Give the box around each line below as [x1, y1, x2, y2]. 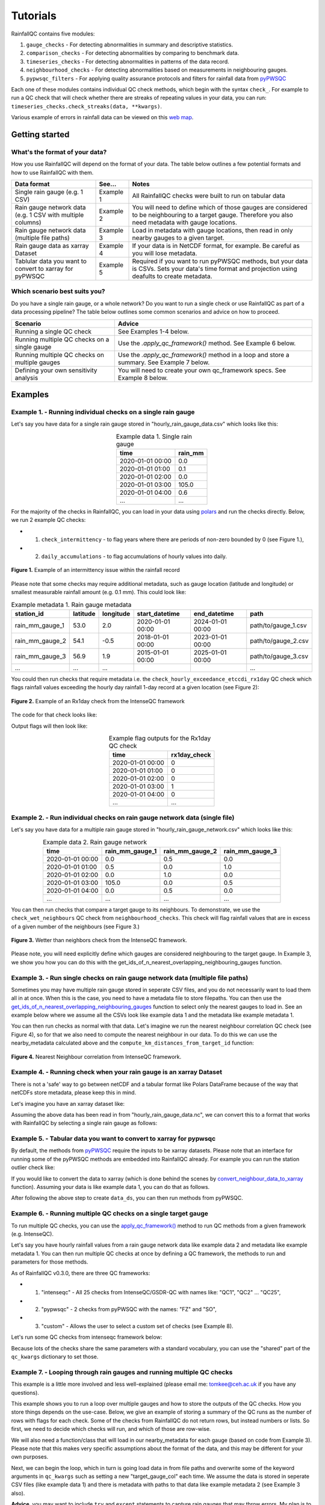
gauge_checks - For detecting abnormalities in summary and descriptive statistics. [26, 41, 234, 48]
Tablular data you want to [14, 257, 87, 265]
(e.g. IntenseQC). [11, 1230, 54, 1237]
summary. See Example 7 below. [117, 358, 210, 367]
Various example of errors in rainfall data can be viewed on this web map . [11, 114, 194, 121]
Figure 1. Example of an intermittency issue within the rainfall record [11, 566, 180, 574]
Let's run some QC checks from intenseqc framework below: [11, 1333, 162, 1341]
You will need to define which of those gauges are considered [132, 203, 308, 211]
